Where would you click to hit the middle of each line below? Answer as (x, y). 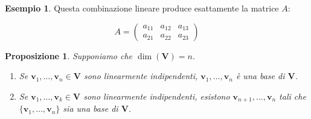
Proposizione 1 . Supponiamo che (69, 55)
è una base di (260, 76)
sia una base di (91, 108)
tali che (293, 96)
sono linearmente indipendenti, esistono (157, 96)
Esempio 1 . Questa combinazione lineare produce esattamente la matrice (142, 8)
